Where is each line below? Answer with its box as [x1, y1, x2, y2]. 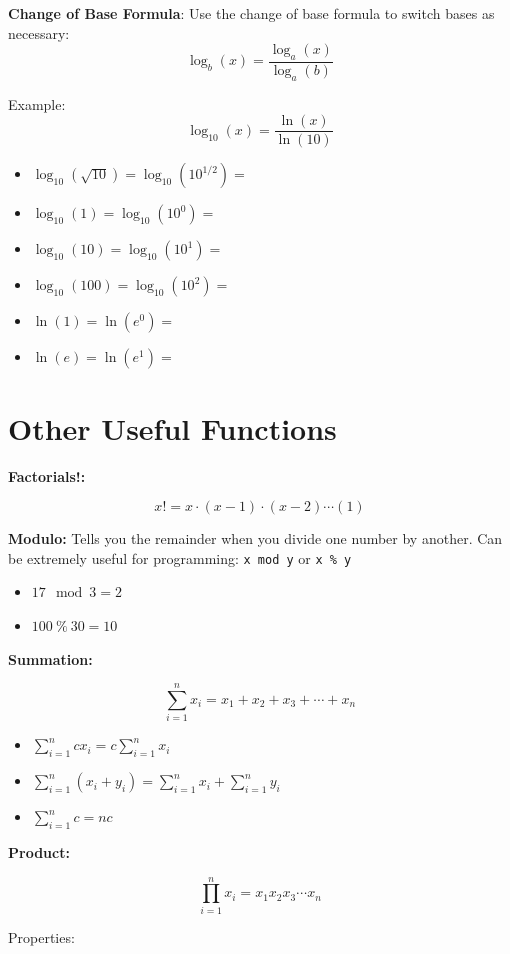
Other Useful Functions [8, 407, 337, 448]
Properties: [8, 926, 75, 947]
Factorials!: [8, 465, 86, 486]
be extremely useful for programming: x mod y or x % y [8, 547, 352, 568]
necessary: [8, 22, 70, 43]
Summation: [8, 648, 93, 669]
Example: [8, 93, 66, 114]
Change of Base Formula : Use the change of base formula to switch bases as [8, 3, 495, 23]
